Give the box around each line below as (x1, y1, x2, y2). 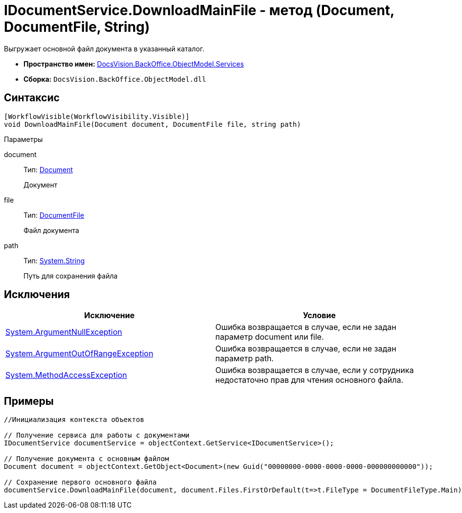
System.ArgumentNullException (5, 327, 122, 337)
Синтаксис (4, 92, 60, 104)
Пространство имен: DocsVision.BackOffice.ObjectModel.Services (23, 59, 244, 68)
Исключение (84, 310, 135, 321)
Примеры (4, 395, 54, 407)
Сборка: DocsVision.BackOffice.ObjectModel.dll (23, 74, 207, 83)
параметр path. (215, 353, 274, 364)
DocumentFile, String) (4, 19, 150, 35)
